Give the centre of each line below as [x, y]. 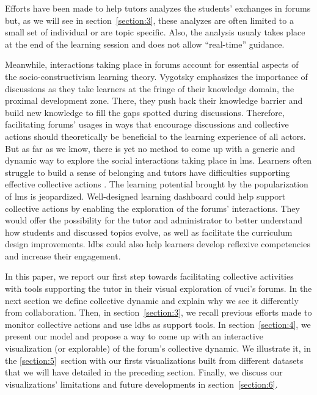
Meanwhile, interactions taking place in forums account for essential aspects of [152, 64]
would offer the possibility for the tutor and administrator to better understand [154, 220]
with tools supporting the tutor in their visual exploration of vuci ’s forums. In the [158, 288]
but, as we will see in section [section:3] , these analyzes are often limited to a [149, 20]
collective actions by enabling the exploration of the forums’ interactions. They [152, 208]
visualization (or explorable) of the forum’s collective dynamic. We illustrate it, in [158, 348]
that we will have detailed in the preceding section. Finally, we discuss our [144, 372]
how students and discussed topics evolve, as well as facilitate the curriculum [149, 232]
